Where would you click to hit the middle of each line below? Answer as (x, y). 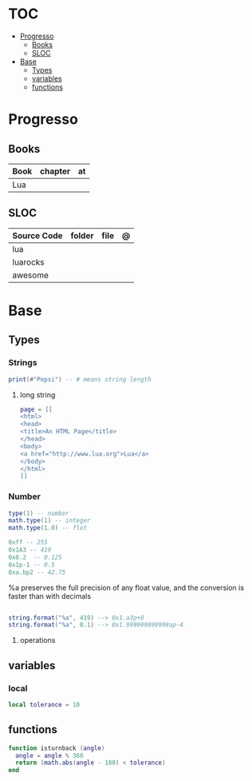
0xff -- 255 (28, 543)
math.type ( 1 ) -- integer (49, 520)
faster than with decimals (50, 596)
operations (37, 640)
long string (37, 394)
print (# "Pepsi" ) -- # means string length (80, 379)
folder (82, 235)
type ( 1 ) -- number (39, 513)
